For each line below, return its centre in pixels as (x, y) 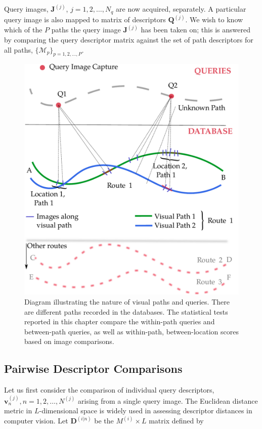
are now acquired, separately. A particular (181, 9)
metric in (18, 411)
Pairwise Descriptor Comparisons (93, 369)
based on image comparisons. (69, 341)
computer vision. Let (36, 421)
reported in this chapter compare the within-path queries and (120, 321)
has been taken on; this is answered (195, 30)
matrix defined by (176, 421)
